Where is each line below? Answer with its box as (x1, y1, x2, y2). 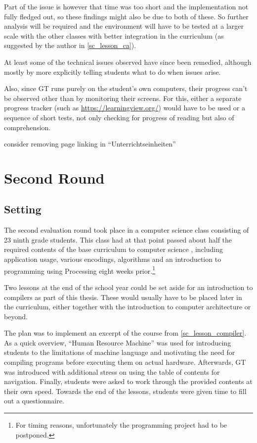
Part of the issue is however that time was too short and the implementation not (4, 1, 249, 11)
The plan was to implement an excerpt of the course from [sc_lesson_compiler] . (4, 328, 247, 338)
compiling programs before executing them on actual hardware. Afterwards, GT (4, 357, 246, 367)
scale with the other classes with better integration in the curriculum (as (4, 30, 224, 41)
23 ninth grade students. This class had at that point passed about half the (4, 234, 232, 245)
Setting (4, 201, 42, 217)
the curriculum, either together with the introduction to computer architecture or (4, 301, 251, 312)
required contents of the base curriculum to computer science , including (4, 244, 223, 254)
